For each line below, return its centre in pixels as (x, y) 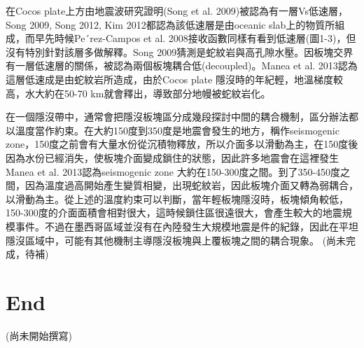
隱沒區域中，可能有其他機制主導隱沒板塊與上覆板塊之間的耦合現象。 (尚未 (176, 240)
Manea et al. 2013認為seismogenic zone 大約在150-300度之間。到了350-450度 (173, 171)
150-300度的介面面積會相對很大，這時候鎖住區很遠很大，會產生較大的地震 (174, 213)
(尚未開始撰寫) (39, 335)
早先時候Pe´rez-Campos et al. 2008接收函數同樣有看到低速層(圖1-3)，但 (195, 38)
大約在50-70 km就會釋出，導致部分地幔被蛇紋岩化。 (153, 93)
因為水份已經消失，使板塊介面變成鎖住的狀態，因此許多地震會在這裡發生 (172, 157)
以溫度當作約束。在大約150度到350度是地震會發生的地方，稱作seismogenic (173, 130)
